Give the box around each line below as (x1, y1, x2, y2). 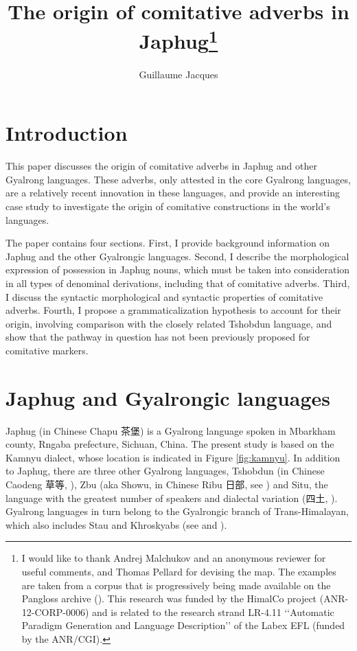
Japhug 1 (139, 24, 218, 55)
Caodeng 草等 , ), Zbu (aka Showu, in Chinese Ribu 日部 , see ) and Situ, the (5, 477, 328, 491)
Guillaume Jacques (139, 67, 218, 81)
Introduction (5, 119, 128, 147)
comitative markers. (5, 343, 89, 357)
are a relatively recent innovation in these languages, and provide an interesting (5, 185, 340, 200)
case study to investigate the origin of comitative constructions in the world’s (5, 198, 330, 213)
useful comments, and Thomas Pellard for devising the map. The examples (21, 564, 336, 578)
